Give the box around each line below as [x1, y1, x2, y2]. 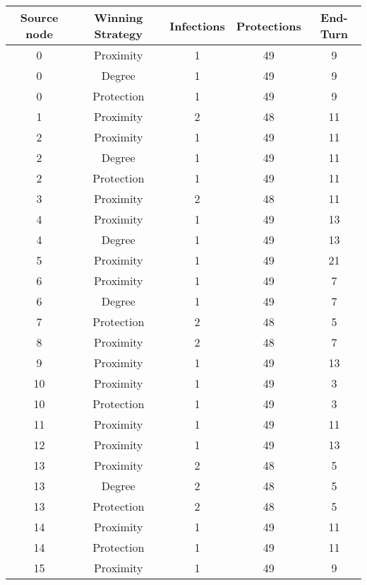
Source [20, 9, 59, 25]
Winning [94, 9, 143, 25]
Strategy [94, 25, 143, 42]
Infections [169, 17, 225, 34]
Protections [236, 17, 301, 34]
